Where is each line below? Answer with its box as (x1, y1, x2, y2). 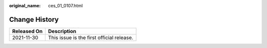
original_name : (9, 3, 41, 8)
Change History (9, 15, 59, 24)
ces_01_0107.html (48, 3, 83, 8)
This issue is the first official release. (48, 34, 133, 41)
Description (48, 28, 77, 34)
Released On (12, 28, 43, 34)
